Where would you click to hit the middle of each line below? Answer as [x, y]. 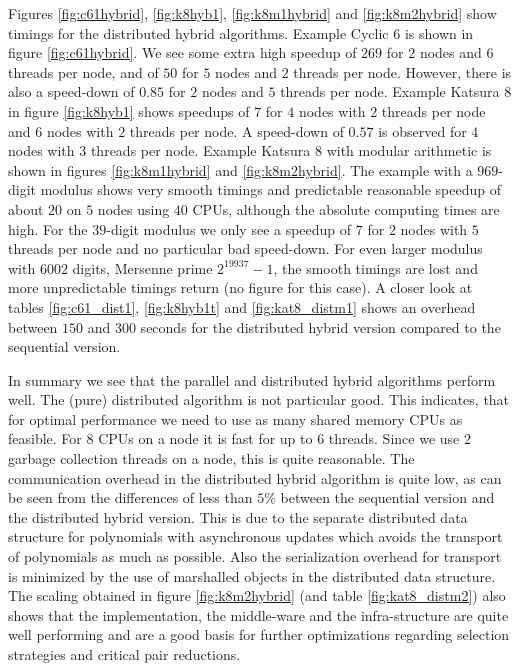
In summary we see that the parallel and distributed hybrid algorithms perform [252, 379]
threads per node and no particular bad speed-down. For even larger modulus [245, 248]
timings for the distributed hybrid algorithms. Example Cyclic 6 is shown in [241, 32]
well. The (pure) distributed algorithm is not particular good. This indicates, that [259, 399]
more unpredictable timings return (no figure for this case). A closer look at [240, 287]
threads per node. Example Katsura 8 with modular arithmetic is [291, 150]
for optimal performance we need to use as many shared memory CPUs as [235, 418]
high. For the [48, 228]
